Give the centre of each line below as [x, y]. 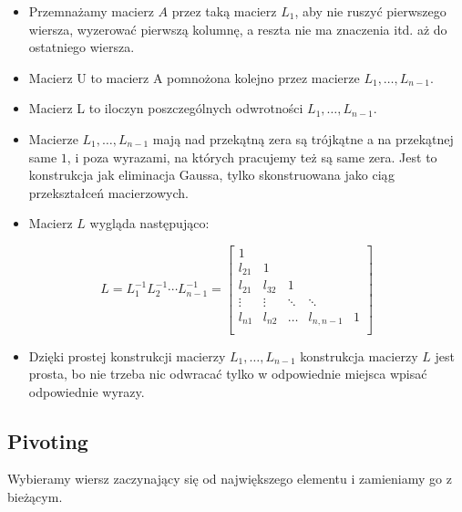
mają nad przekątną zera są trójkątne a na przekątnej [303, 138]
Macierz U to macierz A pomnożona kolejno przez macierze [194, 77]
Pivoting [48, 440]
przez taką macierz [224, 11]
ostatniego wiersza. [82, 47]
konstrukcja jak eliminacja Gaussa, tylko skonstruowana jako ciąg [211, 175]
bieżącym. [35, 497]
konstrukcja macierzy [359, 355]
